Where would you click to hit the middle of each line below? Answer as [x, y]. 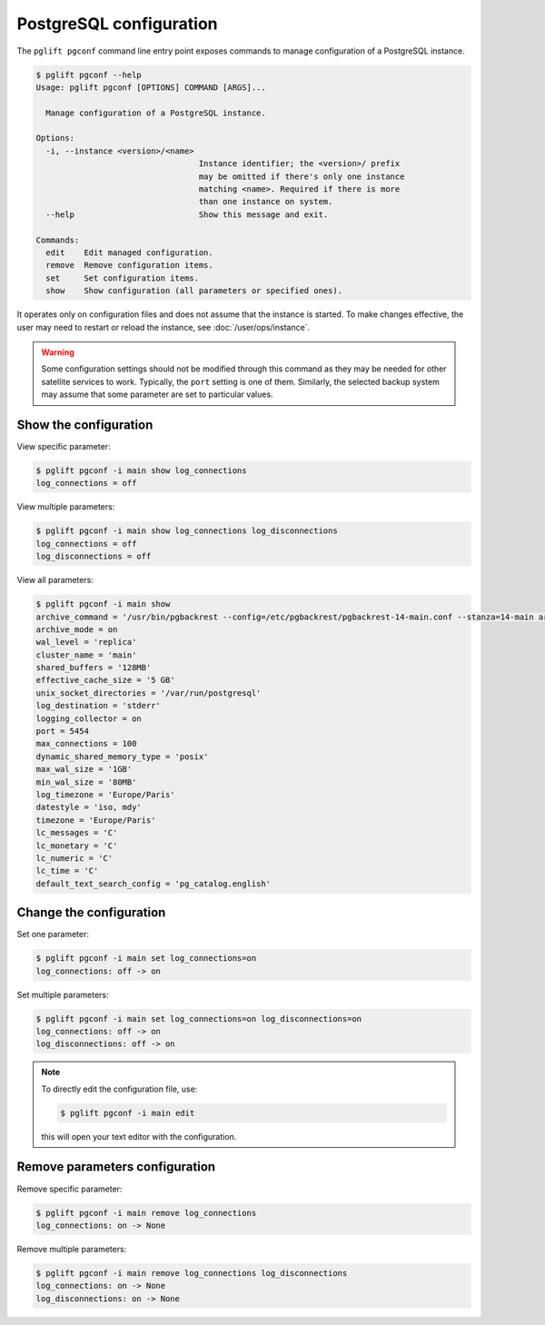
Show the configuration [85, 425]
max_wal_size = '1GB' [84, 769]
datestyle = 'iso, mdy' [89, 807]
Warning [58, 352]
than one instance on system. [266, 202]
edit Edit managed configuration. [129, 253]
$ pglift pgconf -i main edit [128, 1113]
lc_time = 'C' [67, 871]
